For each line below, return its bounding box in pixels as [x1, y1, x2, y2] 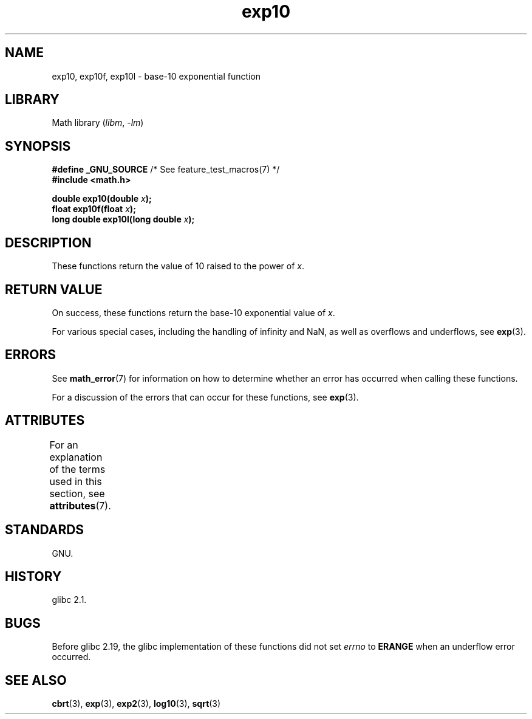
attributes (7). [49, 499, 111, 512]
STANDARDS [5, 522, 84, 538]
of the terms [49, 463, 106, 475]
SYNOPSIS [5, 138, 71, 154]
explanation [49, 450, 103, 463]
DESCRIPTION [5, 235, 92, 250]
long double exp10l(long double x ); [52, 214, 195, 225]
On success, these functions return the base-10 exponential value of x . [52, 307, 335, 318]
